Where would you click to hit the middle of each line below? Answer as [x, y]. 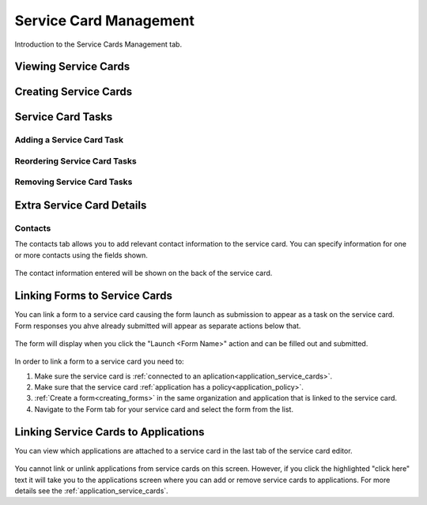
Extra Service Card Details [81, 205]
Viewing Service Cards [72, 67]
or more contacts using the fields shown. [81, 255]
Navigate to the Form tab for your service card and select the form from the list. [164, 409]
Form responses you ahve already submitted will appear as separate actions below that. [158, 326]
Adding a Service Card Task [69, 140]
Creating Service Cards [74, 92]
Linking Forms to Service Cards [94, 296]
